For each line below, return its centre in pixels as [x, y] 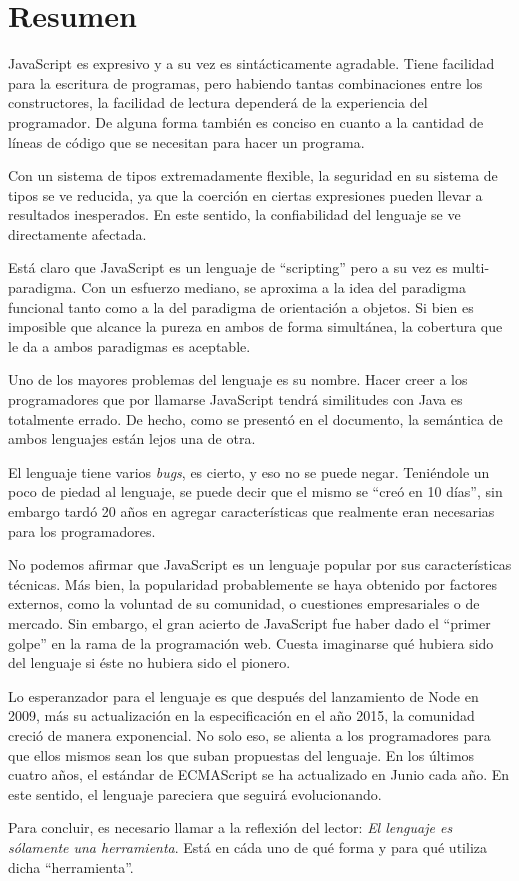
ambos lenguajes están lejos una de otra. [132, 438]
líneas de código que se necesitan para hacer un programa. [186, 141]
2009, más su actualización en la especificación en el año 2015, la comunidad [241, 715]
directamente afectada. [77, 233]
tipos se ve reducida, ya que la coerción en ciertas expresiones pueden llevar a [245, 194]
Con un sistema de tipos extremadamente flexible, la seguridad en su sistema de [253, 175]
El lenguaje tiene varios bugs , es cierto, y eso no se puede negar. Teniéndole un [249, 471]
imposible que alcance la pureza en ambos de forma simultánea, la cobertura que [255, 326]
